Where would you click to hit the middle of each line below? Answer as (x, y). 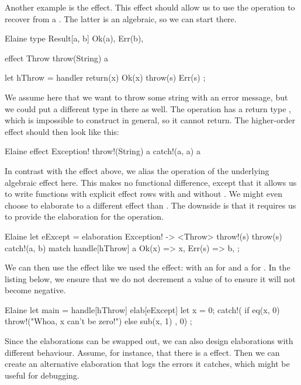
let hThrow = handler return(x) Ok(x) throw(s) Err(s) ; (105, 77)
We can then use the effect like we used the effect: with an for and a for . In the (148, 267)
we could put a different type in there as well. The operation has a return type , (148, 108)
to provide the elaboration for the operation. (84, 216)
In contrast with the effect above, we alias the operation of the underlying (137, 170)
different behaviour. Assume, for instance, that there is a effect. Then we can (142, 352)
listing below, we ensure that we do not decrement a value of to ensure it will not (150, 278)
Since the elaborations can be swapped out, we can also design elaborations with (149, 341)
